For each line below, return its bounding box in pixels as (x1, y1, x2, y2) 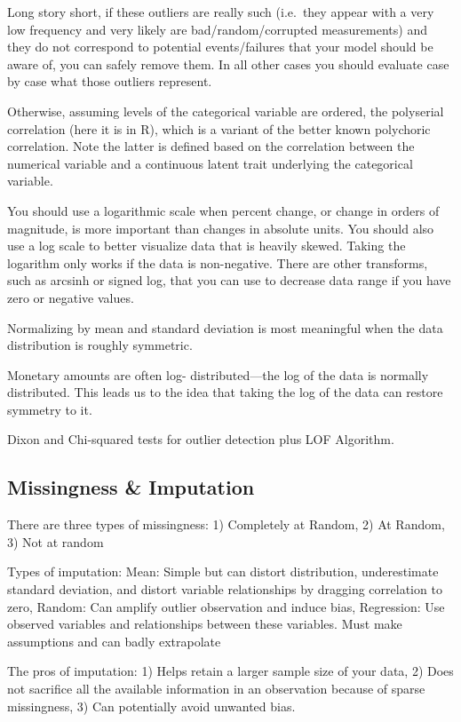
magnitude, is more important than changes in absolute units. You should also (7, 218, 434, 237)
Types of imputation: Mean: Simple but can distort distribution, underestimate (7, 562, 439, 581)
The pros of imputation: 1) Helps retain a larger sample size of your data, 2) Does (7, 662, 454, 680)
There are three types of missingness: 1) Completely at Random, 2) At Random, (7, 515, 445, 534)
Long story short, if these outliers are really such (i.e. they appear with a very (7, 3, 434, 20)
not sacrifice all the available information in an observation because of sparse (7, 679, 425, 698)
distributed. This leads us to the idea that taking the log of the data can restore (7, 383, 443, 401)
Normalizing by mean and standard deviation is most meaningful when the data (7, 318, 443, 337)
